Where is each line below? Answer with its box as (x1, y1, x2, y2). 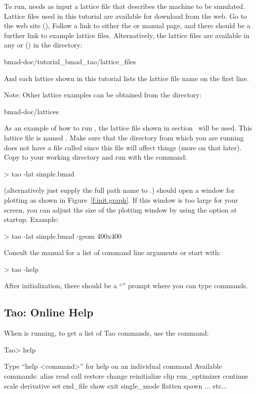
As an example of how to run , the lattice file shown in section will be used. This (4, 123, 253, 133)
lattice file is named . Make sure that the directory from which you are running (4, 132, 244, 142)
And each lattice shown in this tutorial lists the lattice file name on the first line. (4, 73, 249, 83)
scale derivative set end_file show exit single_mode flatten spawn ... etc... (4, 380, 227, 391)
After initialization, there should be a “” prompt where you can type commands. (4, 280, 248, 291)
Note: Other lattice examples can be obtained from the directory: (4, 89, 202, 100)
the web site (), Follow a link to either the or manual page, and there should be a (4, 20, 251, 31)
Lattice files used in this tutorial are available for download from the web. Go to (4, 10, 247, 21)
